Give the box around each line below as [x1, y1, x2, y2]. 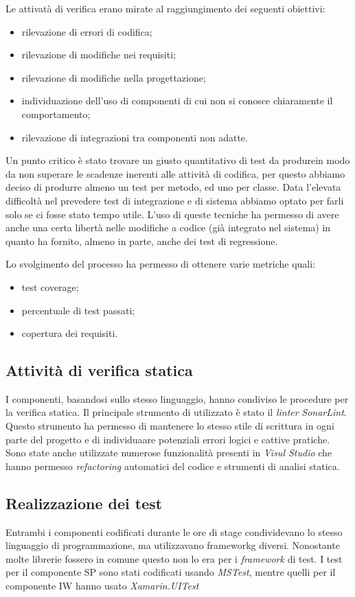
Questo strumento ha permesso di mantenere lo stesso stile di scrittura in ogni [5, 419, 334, 433]
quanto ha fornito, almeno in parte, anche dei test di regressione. [5, 233, 278, 248]
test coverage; [21, 279, 79, 294]
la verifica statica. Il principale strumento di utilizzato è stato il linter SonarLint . [5, 405, 347, 419]
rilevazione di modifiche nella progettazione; [21, 70, 206, 84]
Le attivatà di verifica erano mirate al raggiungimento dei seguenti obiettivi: [5, 1, 325, 15]
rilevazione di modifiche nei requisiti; [21, 47, 176, 62]
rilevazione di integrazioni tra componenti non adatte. [21, 130, 248, 144]
